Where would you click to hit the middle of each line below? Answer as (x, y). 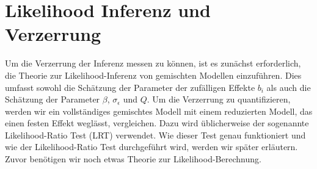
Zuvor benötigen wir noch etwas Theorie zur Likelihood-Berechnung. (133, 159)
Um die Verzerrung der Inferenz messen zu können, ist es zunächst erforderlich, (153, 63)
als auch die (289, 87)
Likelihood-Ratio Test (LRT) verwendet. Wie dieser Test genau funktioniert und (155, 135)
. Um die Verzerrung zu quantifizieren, (219, 99)
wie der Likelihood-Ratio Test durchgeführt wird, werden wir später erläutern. (151, 147)
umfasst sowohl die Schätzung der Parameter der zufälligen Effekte (130, 87)
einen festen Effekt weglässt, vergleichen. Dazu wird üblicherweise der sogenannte (157, 123)
